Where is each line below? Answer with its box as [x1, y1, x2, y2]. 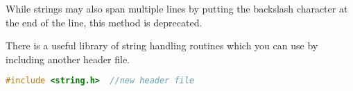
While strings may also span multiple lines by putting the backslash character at [6, 1, 348, 15]
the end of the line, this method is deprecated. [6, 15, 203, 29]
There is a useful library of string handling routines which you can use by [6, 38, 318, 53]
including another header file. [6, 51, 130, 66]
